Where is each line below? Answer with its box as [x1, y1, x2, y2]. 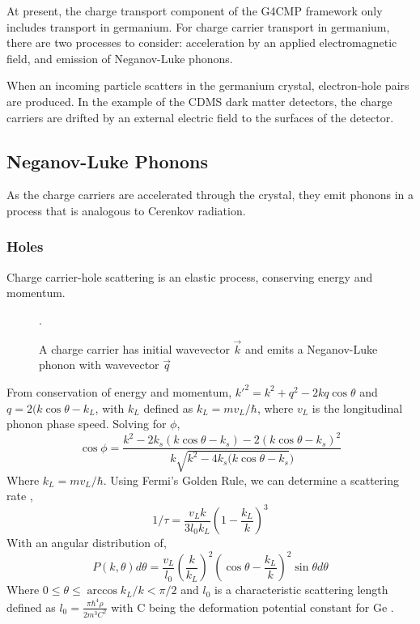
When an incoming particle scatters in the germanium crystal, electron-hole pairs [6, 77, 409, 94]
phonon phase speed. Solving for [6, 415, 167, 432]
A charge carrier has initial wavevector [39, 340, 230, 357]
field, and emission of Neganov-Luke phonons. [6, 49, 233, 66]
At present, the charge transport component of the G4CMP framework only [6, 2, 383, 19]
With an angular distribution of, [6, 534, 167, 551]
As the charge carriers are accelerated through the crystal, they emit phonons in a [6, 186, 414, 203]
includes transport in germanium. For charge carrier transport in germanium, [6, 18, 390, 35]
